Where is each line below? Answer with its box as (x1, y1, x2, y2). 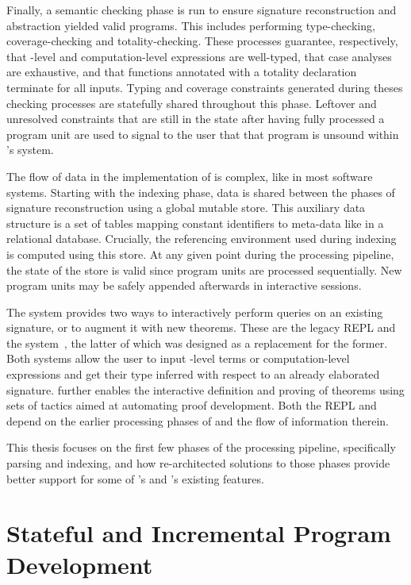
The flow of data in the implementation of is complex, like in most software (6, 167, 373, 184)
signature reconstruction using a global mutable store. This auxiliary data (6, 199, 366, 216)
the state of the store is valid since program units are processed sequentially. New (6, 261, 402, 278)
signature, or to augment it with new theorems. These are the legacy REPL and (6, 319, 396, 336)
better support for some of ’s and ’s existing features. (6, 470, 264, 487)
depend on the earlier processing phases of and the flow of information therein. (6, 412, 389, 429)
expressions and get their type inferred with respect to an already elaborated (6, 366, 380, 383)
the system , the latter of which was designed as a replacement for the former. (6, 334, 388, 351)
